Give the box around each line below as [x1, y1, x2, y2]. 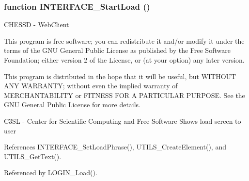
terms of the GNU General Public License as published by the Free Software [4, 45, 231, 55]
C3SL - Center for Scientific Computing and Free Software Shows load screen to [4, 115, 241, 126]
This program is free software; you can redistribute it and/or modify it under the [4, 35, 245, 46]
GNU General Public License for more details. [4, 99, 141, 110]
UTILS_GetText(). [4, 151, 62, 161]
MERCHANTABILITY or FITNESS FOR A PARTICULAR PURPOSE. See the [4, 90, 245, 100]
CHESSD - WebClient [4, 19, 69, 30]
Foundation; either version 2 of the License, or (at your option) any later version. [4, 55, 245, 65]
